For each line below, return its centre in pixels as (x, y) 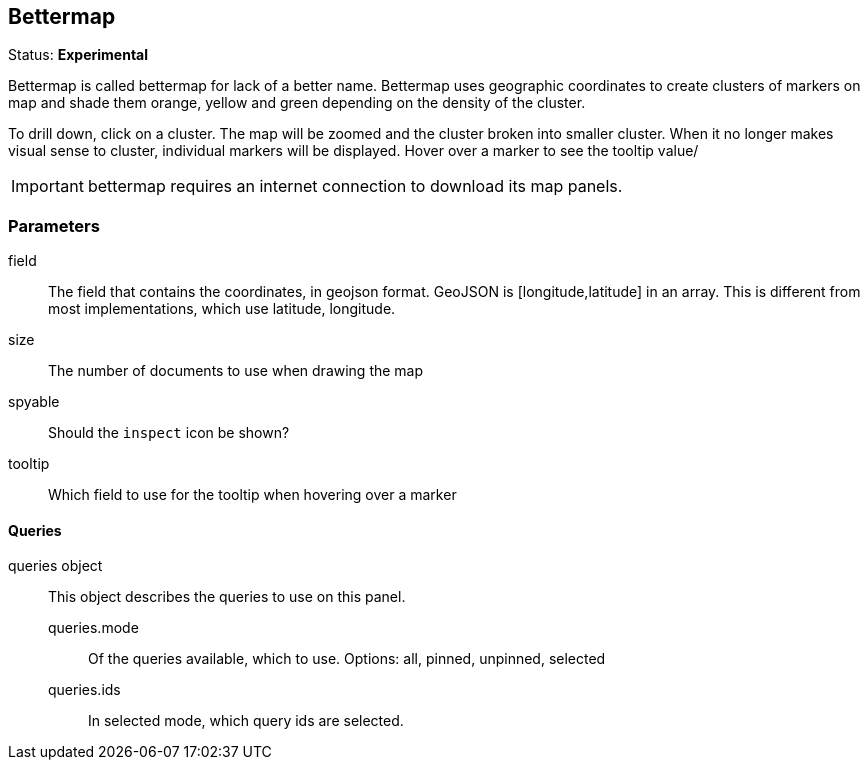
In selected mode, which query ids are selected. (246, 721)
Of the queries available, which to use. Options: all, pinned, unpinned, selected (347, 659)
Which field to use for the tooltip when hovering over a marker (252, 495)
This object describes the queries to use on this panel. (227, 597)
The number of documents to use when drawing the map (236, 371)
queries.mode (93, 628)
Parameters (54, 225)
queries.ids (84, 690)
